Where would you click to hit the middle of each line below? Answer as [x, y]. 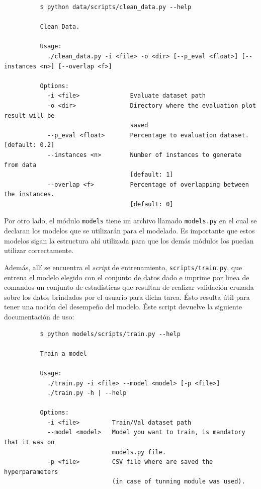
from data [20, 165]
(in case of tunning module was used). [179, 482]
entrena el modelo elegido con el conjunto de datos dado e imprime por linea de [127, 277]
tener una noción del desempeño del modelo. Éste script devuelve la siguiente [123, 307]
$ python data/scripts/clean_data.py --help [116, 7]
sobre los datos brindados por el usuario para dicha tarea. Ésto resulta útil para [127, 297]
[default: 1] [152, 175]
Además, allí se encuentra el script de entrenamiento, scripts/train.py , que [123, 267]
